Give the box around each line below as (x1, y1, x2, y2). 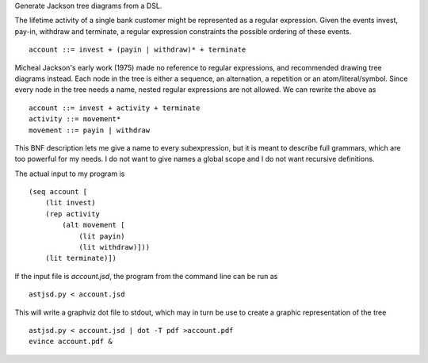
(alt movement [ (62, 220, 125, 230)
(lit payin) (78, 231, 125, 241)
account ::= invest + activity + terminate (29, 103, 201, 113)
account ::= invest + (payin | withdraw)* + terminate (29, 45, 246, 55)
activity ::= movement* (29, 115, 121, 124)
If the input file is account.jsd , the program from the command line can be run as (14, 271, 278, 281)
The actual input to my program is (14, 169, 125, 178)
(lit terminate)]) (44, 254, 117, 263)
